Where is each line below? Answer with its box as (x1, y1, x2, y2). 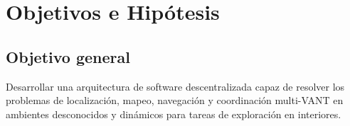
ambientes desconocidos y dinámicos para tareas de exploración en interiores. (6, 106, 341, 121)
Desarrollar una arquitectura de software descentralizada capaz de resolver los (6, 79, 345, 93)
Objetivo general (6, 45, 130, 67)
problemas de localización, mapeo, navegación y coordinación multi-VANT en (6, 93, 344, 108)
